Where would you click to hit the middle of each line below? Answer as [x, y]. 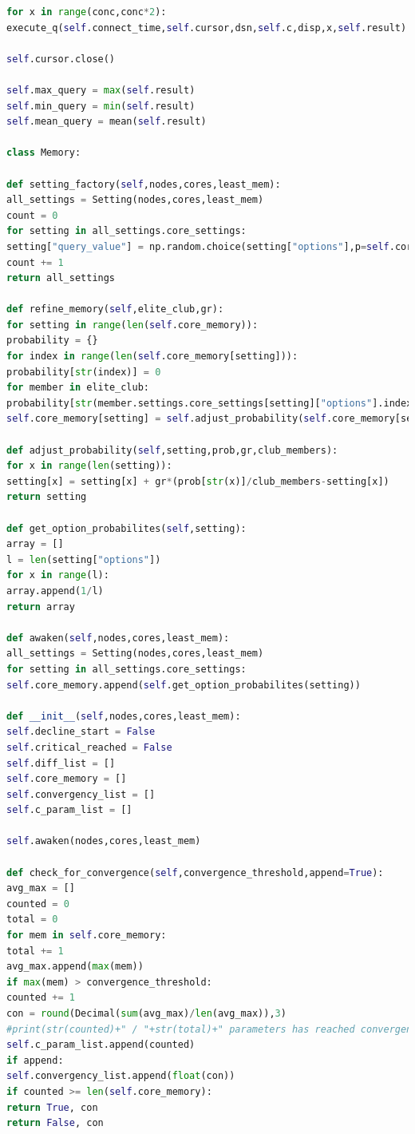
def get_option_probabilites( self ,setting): [126, 528]
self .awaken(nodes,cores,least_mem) [104, 841]
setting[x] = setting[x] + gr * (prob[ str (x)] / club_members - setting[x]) [198, 481]
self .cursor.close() [61, 59]
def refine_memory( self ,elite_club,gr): [115, 309]
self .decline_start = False [81, 732]
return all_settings [61, 278]
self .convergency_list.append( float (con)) [121, 1076]
